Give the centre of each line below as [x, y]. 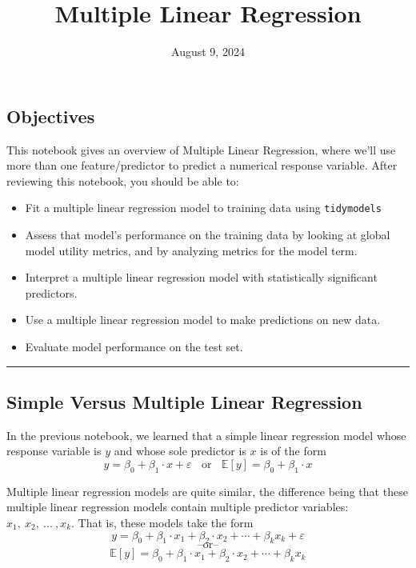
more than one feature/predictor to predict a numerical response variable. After [202, 165]
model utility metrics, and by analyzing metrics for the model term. [191, 250]
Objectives [51, 116]
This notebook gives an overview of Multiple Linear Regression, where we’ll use [201, 149]
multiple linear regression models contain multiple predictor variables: [178, 507]
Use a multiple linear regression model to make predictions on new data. [203, 320]
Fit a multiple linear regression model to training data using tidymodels [203, 208]
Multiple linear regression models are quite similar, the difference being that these [207, 491]
